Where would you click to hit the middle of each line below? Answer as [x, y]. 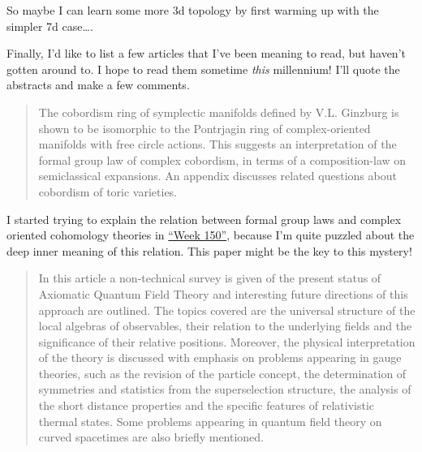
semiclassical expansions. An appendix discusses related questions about [217, 176]
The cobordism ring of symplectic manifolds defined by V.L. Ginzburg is [219, 112]
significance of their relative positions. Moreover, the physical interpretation [227, 341]
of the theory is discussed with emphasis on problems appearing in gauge [220, 357]
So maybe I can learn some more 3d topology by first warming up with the [193, 10]
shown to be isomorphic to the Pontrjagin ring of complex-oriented [205, 128]
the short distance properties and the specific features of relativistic [207, 405]
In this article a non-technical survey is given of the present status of [210, 278]
